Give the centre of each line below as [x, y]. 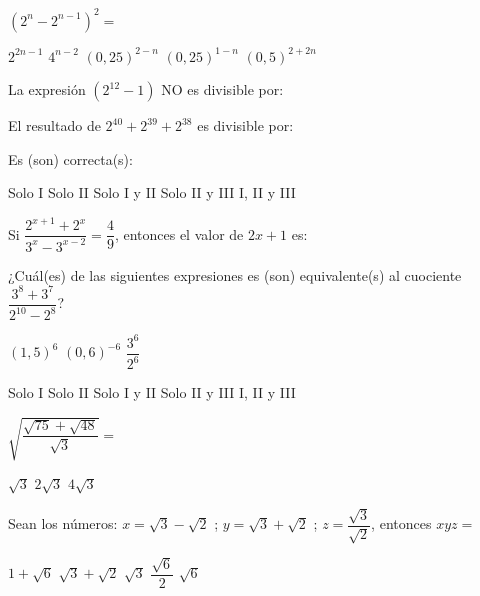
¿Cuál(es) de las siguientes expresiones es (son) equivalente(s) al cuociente [235, 274]
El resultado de [54, 125]
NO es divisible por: [222, 89]
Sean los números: [63, 523]
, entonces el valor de [179, 233]
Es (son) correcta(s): [70, 158]
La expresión [47, 89]
